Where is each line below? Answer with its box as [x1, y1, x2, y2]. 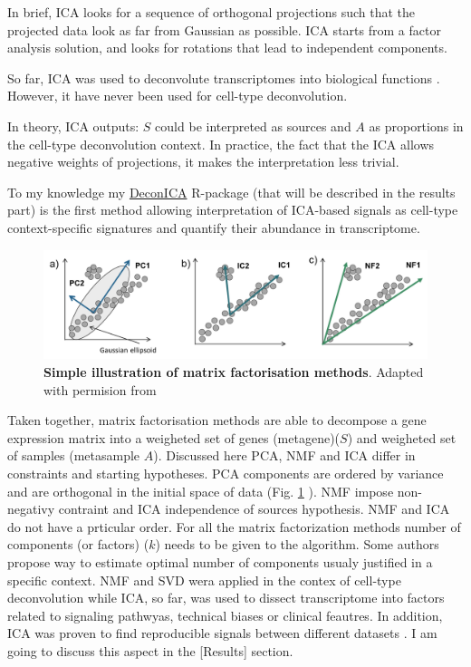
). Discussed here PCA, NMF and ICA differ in [153, 446, 416, 465]
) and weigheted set [347, 428, 457, 447]
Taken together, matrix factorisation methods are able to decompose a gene [7, 411, 427, 430]
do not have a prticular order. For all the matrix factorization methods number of [7, 517, 461, 536]
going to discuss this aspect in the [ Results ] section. [7, 641, 293, 660]
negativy [7, 499, 55, 518]
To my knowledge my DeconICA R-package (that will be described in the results [7, 182, 456, 201]
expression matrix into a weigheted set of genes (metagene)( [7, 428, 341, 447]
